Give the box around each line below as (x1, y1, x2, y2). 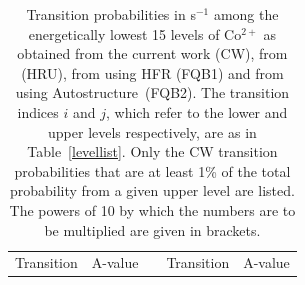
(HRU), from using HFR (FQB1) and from (21, 62, 284, 83)
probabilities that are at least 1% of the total (14, 160, 291, 181)
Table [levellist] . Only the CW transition (27, 141, 278, 162)
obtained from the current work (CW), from (17, 43, 288, 64)
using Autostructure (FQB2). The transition (15, 82, 290, 103)
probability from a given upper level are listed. (9, 180, 295, 201)
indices (17, 101, 59, 122)
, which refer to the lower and (106, 101, 288, 122)
